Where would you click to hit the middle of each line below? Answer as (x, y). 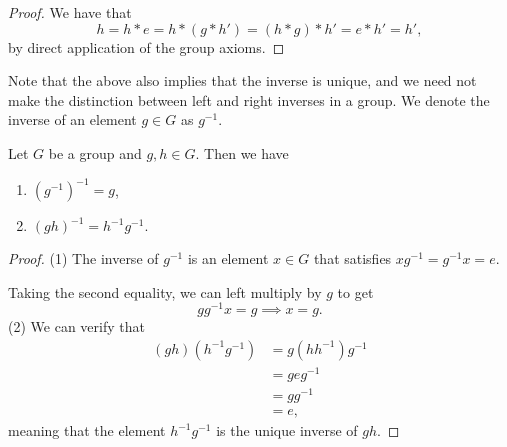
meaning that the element (87, 430)
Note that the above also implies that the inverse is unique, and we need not (242, 80)
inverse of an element (72, 119)
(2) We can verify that (76, 326)
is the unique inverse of (287, 430)
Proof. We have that (70, 12)
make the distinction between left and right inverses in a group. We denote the (249, 99)
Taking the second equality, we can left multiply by (165, 291)
